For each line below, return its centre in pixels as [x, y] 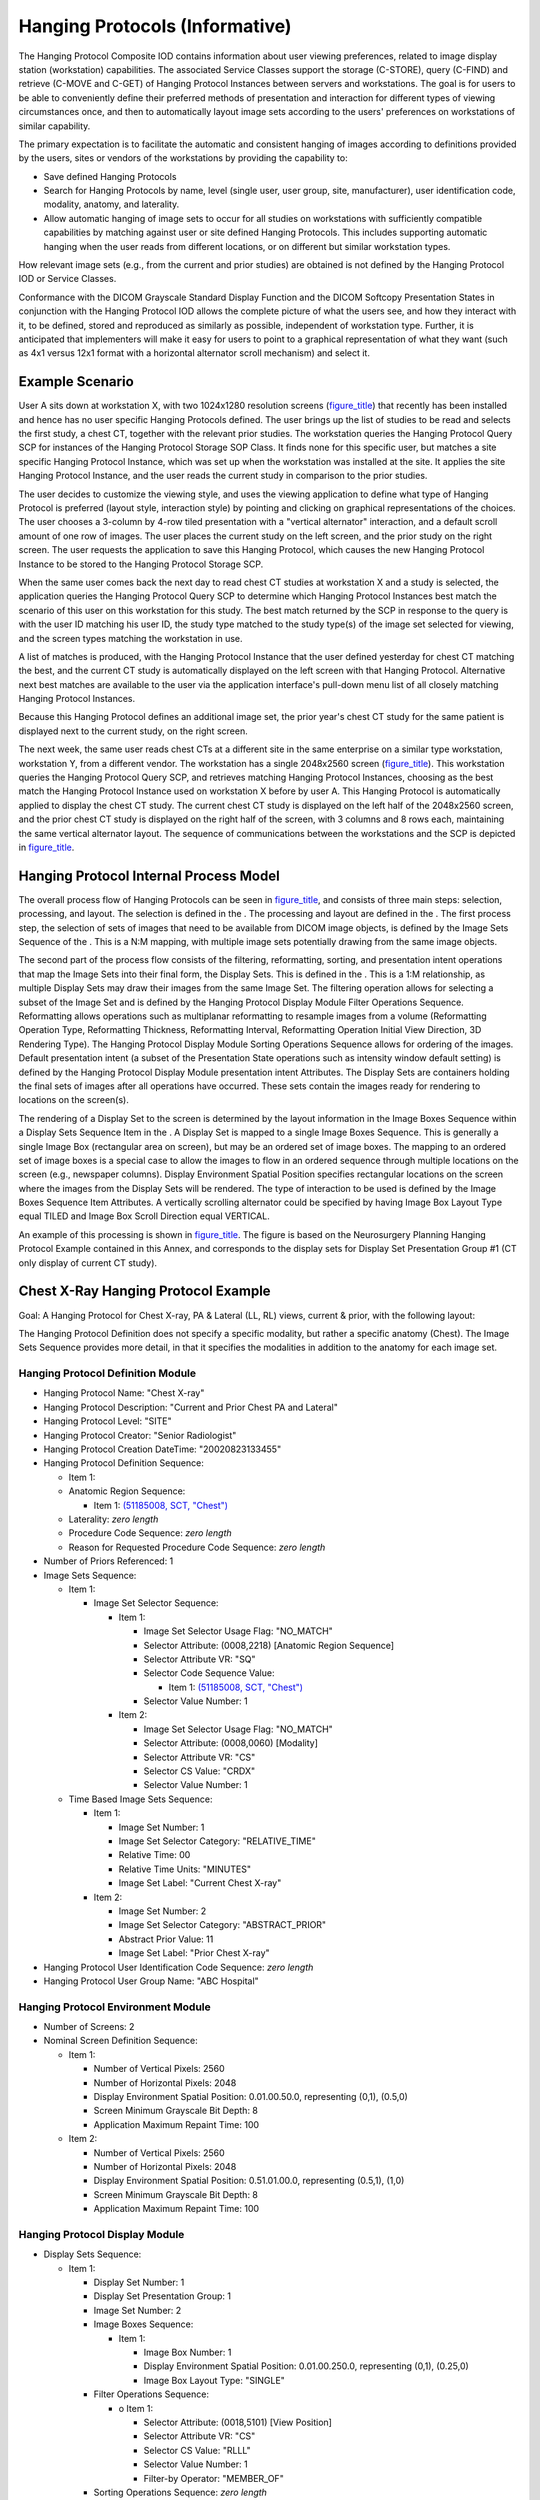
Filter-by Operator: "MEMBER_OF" [213, 2478]
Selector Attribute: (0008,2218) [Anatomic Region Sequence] [269, 1645]
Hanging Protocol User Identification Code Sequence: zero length [178, 1967]
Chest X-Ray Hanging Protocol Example [144, 1291]
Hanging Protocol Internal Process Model [149, 875]
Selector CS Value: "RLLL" [197, 2450]
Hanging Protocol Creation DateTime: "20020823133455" [162, 1449]
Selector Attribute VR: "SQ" [199, 1659]
